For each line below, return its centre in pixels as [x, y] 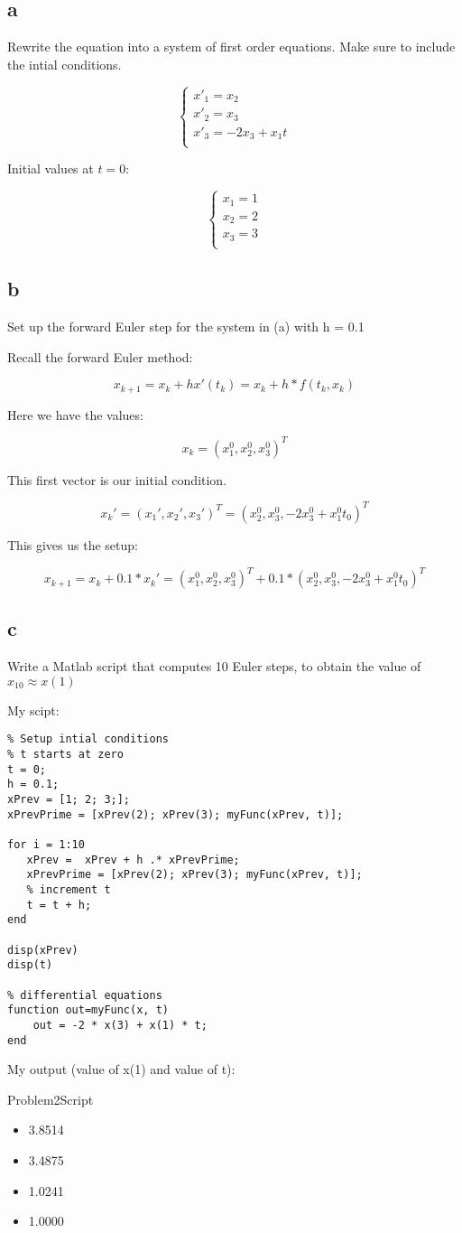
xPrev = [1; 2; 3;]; [69, 800]
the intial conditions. [65, 64]
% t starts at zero [65, 755]
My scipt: [33, 710]
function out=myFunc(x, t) [88, 1010]
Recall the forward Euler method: [100, 356]
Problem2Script [51, 1099]
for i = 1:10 [46, 845]
